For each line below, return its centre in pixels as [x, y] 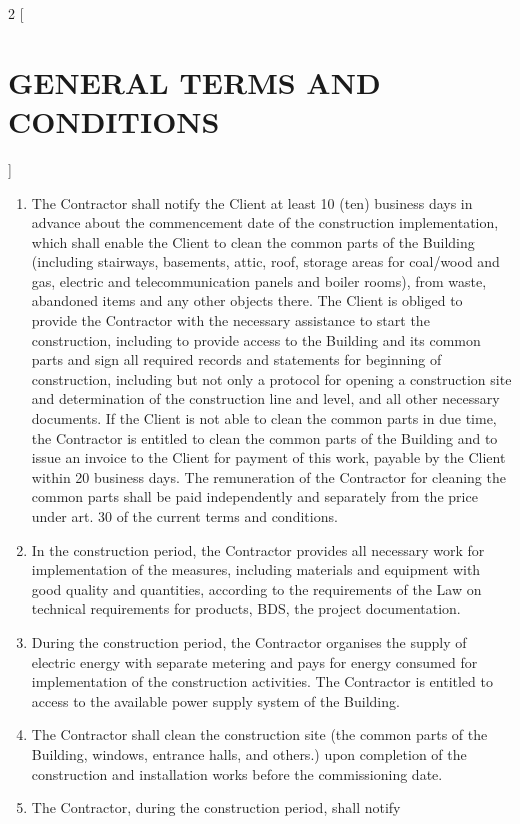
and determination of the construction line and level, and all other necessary [265, 398]
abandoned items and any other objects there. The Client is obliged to [247, 300]
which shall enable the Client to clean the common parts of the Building [253, 241]
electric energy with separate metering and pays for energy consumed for [254, 661]
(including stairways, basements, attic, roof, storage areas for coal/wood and [265, 261]
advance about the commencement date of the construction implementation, [265, 222]
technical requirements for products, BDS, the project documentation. [246, 608]
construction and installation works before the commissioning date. [237, 773]
